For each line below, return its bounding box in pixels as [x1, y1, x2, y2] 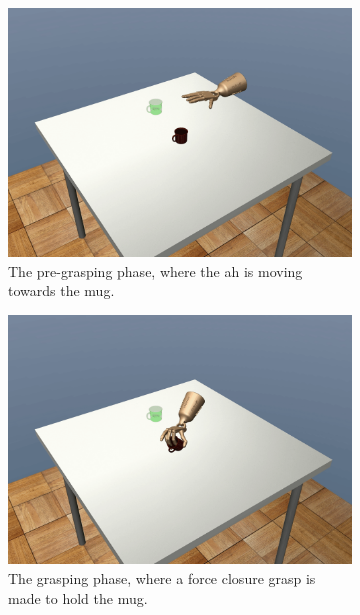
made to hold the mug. [8, 587, 148, 608]
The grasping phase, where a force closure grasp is [8, 567, 316, 588]
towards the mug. [8, 280, 115, 301]
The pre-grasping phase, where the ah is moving [8, 260, 303, 281]
